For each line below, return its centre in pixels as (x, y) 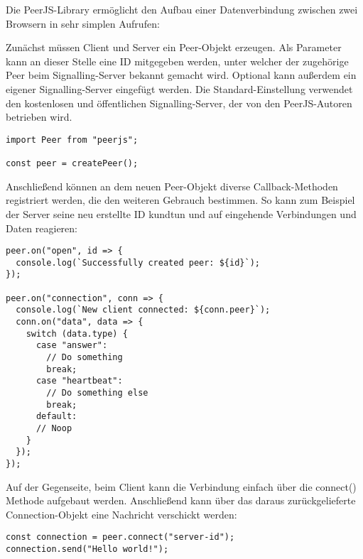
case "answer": (72, 346)
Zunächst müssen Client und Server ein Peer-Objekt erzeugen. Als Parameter (174, 47)
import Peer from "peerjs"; (72, 140)
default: (56, 417)
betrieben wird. (39, 117)
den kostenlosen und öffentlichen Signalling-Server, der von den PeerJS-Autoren (179, 103)
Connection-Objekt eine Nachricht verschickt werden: (121, 514)
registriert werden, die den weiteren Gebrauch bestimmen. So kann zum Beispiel (180, 200)
